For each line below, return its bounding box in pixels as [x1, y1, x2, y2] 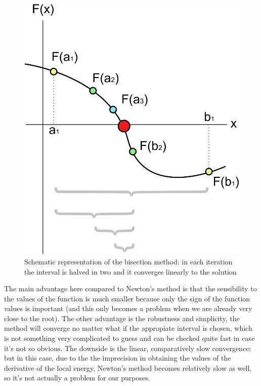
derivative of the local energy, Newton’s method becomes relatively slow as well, [4, 362, 252, 373]
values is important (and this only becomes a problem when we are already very [4, 303, 252, 314]
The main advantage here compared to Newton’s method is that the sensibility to [4, 283, 257, 294]
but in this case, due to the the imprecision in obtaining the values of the [4, 353, 231, 363]
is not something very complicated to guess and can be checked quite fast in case [4, 333, 255, 343]
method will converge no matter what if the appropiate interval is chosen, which [4, 323, 252, 333]
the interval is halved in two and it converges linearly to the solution [24, 266, 237, 277]
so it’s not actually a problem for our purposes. [4, 372, 150, 383]
